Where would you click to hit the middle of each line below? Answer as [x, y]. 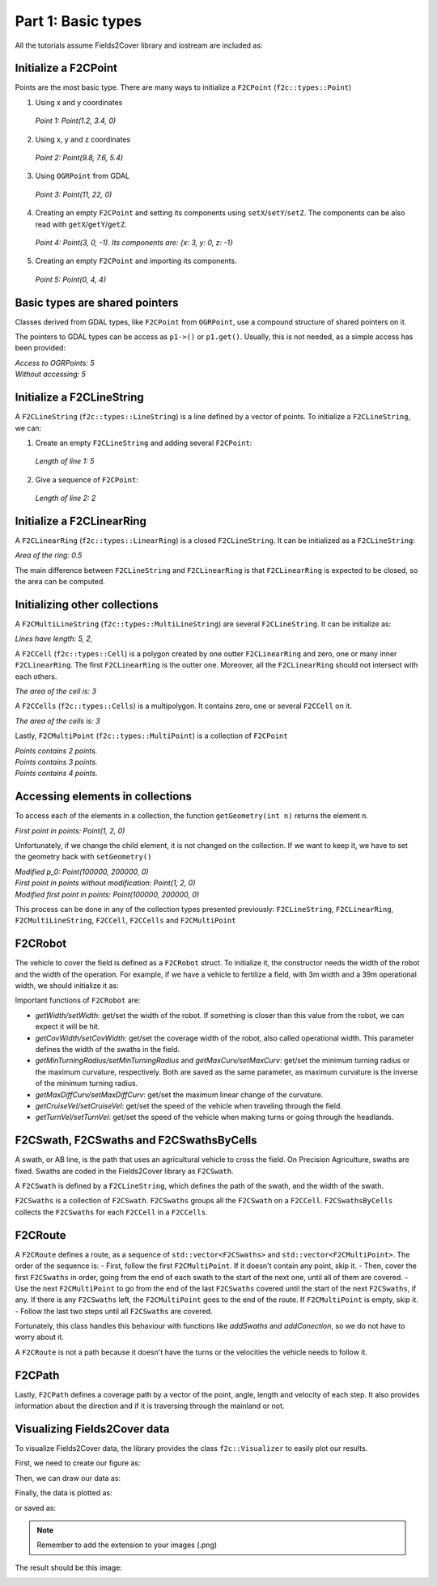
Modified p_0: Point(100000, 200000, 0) [82, 871]
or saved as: [36, 1508]
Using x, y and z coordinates [83, 139]
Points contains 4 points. [56, 774]
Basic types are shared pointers [97, 302]
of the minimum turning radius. [87, 1083]
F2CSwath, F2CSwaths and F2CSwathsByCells [136, 1141]
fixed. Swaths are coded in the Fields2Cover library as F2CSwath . [124, 1171]
